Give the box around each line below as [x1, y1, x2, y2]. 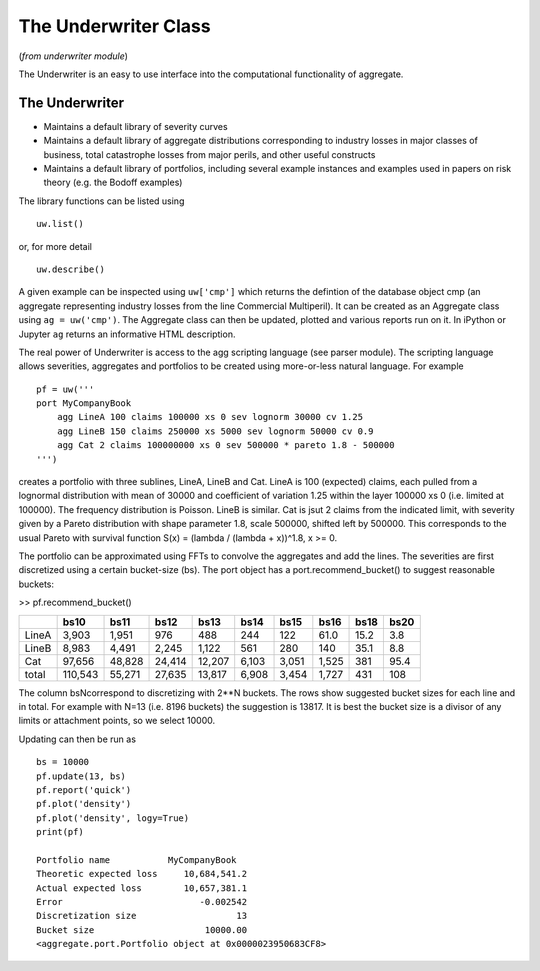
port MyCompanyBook [36, 398, 132, 409]
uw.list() [36, 218, 84, 230]
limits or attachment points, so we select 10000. [18, 715, 216, 727]
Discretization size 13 [36, 910, 248, 922]
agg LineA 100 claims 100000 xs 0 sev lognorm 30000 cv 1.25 [56, 411, 364, 423]
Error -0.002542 [36, 896, 248, 908]
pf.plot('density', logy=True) [36, 812, 190, 824]
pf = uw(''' [36, 383, 95, 395]
